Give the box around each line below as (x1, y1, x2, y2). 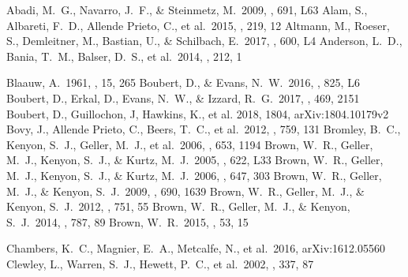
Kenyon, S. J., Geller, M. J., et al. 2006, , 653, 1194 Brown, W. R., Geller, (6, 136, 373, 152)
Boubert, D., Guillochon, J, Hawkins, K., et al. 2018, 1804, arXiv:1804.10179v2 (6, 105, 389, 122)
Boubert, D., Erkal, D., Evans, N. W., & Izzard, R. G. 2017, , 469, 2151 (6, 89, 360, 106)
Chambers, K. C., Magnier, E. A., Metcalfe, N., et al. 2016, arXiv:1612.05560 (6, 240, 385, 256)
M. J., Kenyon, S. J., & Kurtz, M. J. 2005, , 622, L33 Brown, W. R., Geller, (6, 152, 384, 168)
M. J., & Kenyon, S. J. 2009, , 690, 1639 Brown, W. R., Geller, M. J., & (6, 182, 365, 199)
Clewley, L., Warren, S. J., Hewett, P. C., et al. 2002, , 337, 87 (6, 255, 314, 271)
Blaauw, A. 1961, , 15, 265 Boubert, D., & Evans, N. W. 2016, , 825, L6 (6, 74, 360, 91)
